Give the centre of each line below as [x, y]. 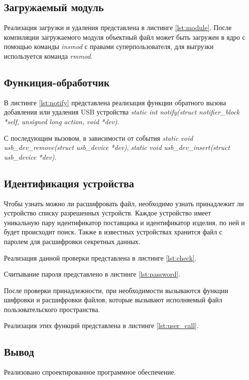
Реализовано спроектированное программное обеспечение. [90, 372]
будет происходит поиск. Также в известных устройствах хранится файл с [113, 232]
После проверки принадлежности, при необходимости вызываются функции [116, 290]
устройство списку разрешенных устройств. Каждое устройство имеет [108, 213]
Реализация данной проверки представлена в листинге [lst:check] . [100, 257]
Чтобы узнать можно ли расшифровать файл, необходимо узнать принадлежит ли [124, 203]
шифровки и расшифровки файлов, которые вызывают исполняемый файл [113, 300]
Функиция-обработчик [57, 82]
